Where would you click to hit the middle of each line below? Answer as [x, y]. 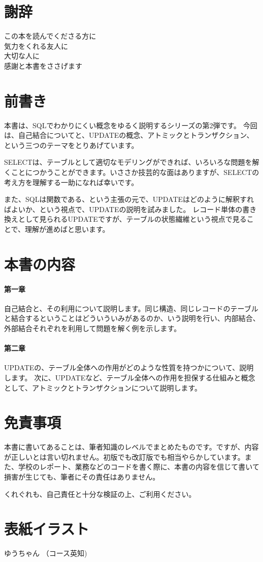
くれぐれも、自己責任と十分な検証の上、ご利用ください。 [100, 494]
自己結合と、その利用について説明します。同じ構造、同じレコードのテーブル [131, 308]
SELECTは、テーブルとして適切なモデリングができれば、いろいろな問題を [128, 162]
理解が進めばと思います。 [67, 229]
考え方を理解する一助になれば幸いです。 [71, 182]
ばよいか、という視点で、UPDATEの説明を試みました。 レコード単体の [123, 209]
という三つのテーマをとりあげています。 [71, 145]
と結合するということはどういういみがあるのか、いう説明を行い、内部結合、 [132, 318]
